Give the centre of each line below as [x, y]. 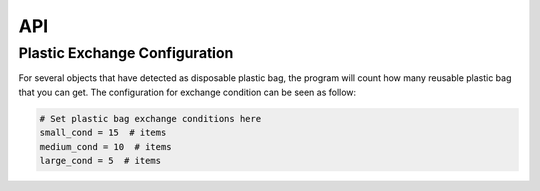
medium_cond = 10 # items [105, 146]
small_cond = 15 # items [103, 133]
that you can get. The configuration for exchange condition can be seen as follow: [187, 92]
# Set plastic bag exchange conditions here [150, 118]
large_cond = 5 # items [100, 160]
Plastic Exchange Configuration [126, 53]
